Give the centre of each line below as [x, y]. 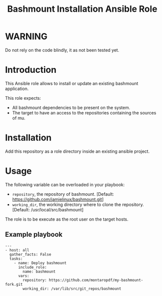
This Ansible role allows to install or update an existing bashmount [72, 83]
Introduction [31, 70]
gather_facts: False [30, 254]
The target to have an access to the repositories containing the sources [84, 113]
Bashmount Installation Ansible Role [82, 9]
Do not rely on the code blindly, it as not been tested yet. [62, 50]
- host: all [17, 250]
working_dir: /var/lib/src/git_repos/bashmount [72, 289]
